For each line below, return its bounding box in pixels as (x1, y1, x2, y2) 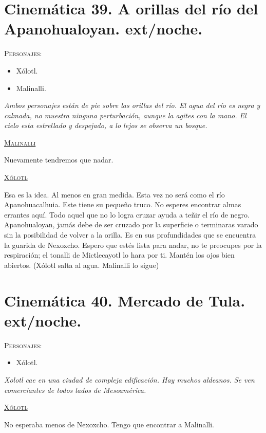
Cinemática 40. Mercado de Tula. (4, 290, 245, 311)
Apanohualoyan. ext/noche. (4, 18, 203, 39)
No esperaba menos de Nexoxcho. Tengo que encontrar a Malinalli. (4, 419, 214, 429)
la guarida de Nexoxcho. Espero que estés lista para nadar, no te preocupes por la (4, 239, 262, 250)
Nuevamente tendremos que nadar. (4, 154, 113, 165)
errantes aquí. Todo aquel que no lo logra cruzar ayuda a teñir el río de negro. (4, 209, 250, 220)
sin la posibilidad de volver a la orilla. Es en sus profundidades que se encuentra (4, 229, 256, 240)
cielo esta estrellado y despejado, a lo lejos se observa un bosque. (4, 120, 207, 131)
